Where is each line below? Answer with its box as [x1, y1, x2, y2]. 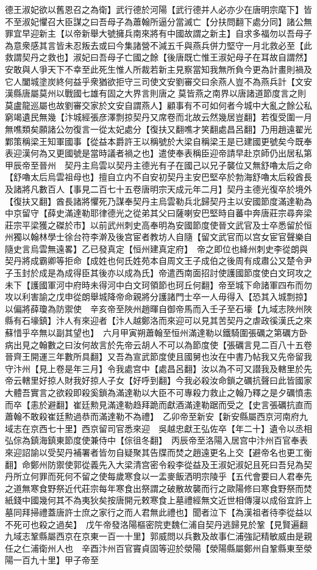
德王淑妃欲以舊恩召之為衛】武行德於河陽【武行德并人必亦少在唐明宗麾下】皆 [5, 3, 312, 15]
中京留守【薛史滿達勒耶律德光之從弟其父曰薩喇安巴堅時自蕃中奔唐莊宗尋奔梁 [5, 206, 312, 219]
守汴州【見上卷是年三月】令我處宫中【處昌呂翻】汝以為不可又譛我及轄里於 [5, 362, 304, 375]
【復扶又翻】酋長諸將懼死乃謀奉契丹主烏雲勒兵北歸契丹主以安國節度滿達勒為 [5, 194, 312, 207]
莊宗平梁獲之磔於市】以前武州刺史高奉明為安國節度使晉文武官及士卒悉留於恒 [5, 218, 312, 231]
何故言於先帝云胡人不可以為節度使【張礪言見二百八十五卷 [81, 338, 312, 351]
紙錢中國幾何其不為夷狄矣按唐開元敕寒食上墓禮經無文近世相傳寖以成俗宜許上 [5, 494, 312, 506]
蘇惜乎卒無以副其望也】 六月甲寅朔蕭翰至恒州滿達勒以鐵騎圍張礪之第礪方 [5, 326, 299, 339]
